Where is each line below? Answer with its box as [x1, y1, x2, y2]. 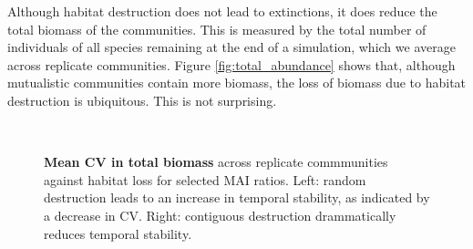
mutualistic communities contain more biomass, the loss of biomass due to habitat [7, 73, 467, 92]
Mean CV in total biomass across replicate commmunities [44, 152, 388, 171]
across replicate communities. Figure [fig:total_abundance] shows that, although [7, 55, 456, 74]
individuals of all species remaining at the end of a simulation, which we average [7, 37, 456, 57]
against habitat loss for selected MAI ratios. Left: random [44, 170, 366, 189]
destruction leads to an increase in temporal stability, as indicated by [44, 188, 430, 207]
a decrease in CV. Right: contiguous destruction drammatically [44, 205, 396, 224]
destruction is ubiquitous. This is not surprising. [7, 90, 277, 109]
